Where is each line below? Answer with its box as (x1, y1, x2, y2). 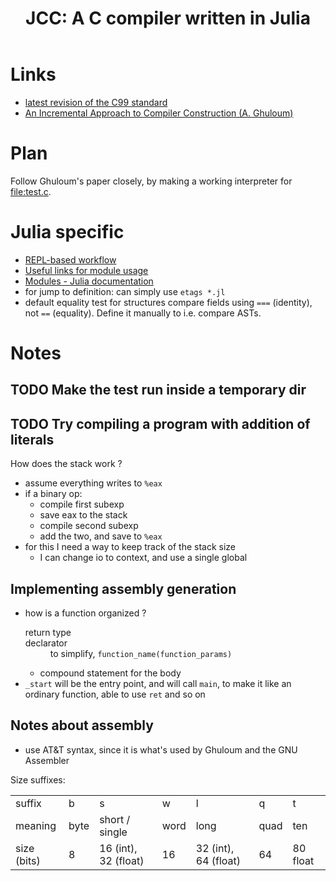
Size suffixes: (10, 773, 66, 786)
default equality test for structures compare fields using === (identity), (24, 296, 313, 308)
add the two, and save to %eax (39, 530, 163, 542)
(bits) (15, 853, 41, 867)
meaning (15, 818, 57, 832)
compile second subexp (39, 520, 139, 532)
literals (10, 431, 55, 448)
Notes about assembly (10, 717, 154, 734)
